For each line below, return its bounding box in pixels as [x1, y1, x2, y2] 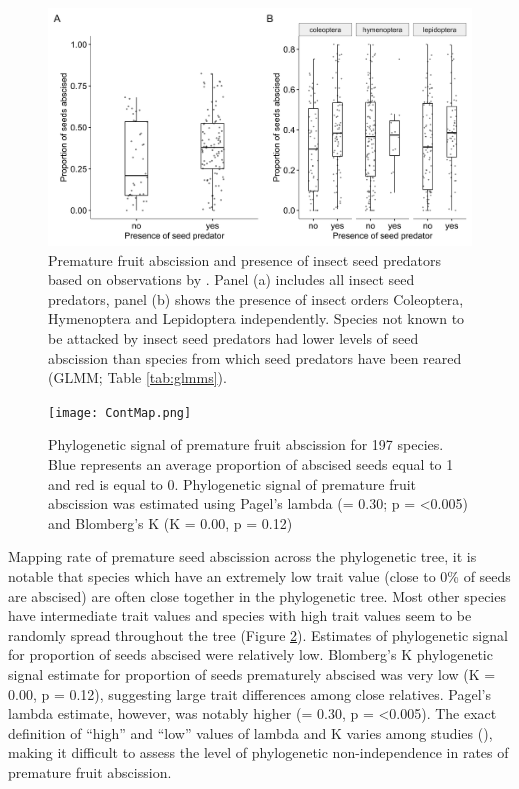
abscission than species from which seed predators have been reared [48, 347, 462, 368]
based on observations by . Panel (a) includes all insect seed [48, 269, 415, 290]
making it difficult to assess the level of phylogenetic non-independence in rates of [8, 742, 509, 763]
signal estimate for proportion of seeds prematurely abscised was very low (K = [8, 664, 496, 685]
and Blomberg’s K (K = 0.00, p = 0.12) [48, 512, 293, 533]
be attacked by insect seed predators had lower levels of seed [48, 328, 419, 349]
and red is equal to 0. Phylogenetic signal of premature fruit [48, 473, 417, 494]
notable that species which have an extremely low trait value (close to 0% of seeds [8, 566, 511, 587]
